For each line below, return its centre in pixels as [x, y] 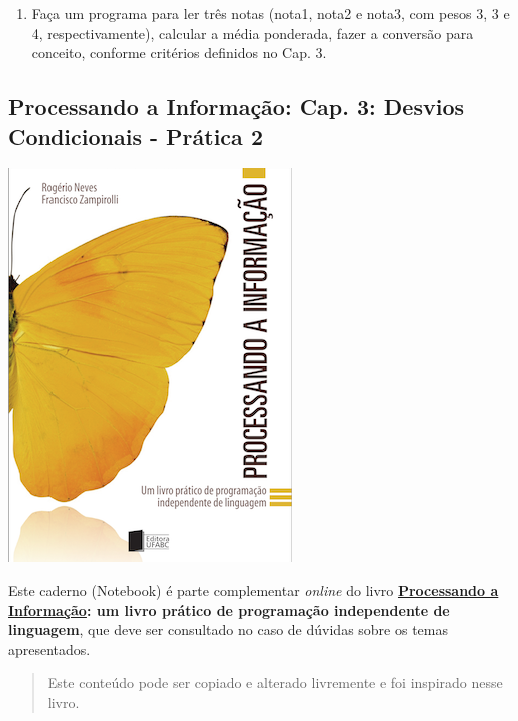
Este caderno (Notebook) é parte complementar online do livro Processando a [253, 589]
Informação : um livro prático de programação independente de [229, 609]
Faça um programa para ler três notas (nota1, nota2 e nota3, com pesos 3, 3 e [270, 13]
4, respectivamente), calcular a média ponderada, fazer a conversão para [252, 32]
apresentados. [49, 648]
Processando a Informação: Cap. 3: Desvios [236, 106]
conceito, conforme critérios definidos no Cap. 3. [179, 52]
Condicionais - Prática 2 [135, 135]
